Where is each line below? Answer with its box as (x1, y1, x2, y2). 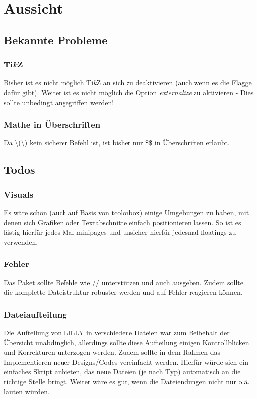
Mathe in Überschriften (4, 118, 101, 131)
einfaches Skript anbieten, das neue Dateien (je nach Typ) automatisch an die (4, 366, 241, 377)
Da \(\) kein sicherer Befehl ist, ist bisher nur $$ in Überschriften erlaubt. (4, 137, 230, 148)
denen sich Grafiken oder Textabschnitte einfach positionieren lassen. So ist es (4, 217, 241, 227)
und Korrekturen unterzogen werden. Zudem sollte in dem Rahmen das (4, 347, 221, 357)
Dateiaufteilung (4, 308, 67, 320)
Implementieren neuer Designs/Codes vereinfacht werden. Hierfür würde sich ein (4, 356, 248, 367)
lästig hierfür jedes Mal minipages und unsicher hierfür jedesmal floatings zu (4, 227, 236, 237)
